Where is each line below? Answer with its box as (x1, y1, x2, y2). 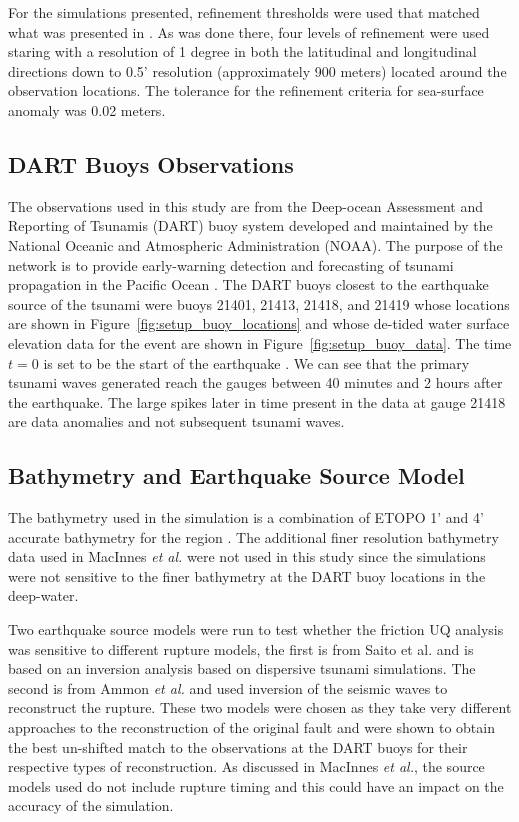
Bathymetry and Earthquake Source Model (8, 460, 465, 491)
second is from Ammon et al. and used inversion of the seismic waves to (8, 677, 448, 698)
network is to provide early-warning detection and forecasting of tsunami (8, 254, 454, 275)
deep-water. (8, 585, 79, 606)
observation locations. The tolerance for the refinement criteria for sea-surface (8, 80, 484, 101)
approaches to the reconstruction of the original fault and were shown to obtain (8, 717, 495, 738)
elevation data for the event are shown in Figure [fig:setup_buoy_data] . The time (8, 332, 512, 353)
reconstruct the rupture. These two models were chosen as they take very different (8, 697, 512, 718)
